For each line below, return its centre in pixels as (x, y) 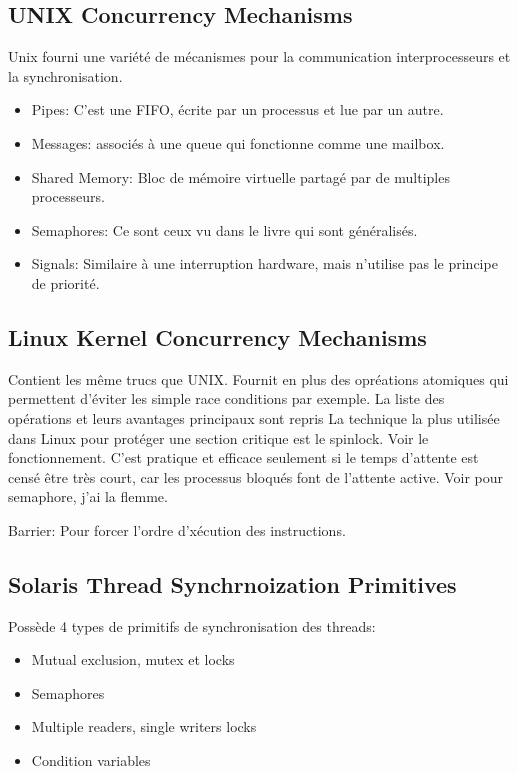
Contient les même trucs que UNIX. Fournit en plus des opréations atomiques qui (258, 378)
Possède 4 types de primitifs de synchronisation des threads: (192, 625)
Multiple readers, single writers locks (144, 726)
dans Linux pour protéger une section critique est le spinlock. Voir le (218, 437)
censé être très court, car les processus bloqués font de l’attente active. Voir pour (256, 476)
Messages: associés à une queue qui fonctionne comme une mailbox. (238, 142)
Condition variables (91, 760)
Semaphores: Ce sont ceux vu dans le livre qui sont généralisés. (224, 229)
